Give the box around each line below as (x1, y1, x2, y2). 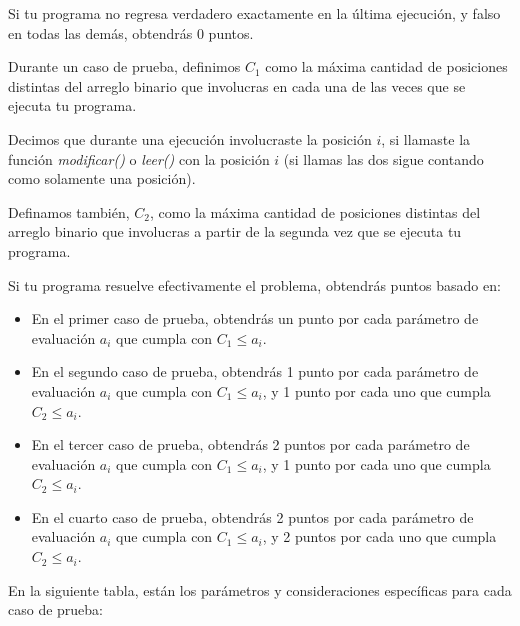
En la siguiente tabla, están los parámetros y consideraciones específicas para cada (8, 579, 512, 600)
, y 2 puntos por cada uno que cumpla (262, 526, 497, 547)
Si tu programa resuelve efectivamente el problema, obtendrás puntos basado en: (8, 274, 501, 295)
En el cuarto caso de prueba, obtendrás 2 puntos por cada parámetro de (31, 506, 474, 527)
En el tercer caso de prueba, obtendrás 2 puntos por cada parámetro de (31, 434, 470, 455)
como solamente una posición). (8, 168, 196, 189)
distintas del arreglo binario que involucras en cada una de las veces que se (8, 75, 466, 96)
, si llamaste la (381, 128, 471, 149)
